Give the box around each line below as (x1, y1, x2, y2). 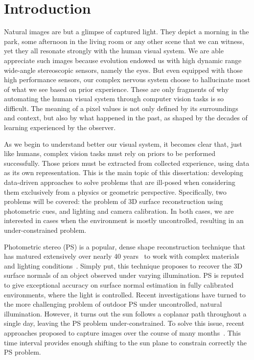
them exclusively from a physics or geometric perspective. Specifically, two (4, 186, 227, 197)
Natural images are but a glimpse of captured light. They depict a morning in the (4, 26, 249, 37)
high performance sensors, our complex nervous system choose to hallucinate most (4, 74, 251, 85)
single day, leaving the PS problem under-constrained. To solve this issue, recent (4, 318, 245, 328)
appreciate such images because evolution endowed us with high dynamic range (4, 55, 242, 65)
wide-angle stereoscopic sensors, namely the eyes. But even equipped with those (4, 65, 243, 75)
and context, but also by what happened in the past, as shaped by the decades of (4, 112, 248, 123)
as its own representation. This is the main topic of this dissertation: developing (4, 167, 243, 178)
